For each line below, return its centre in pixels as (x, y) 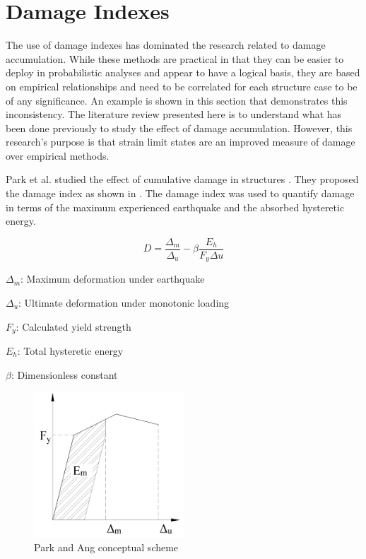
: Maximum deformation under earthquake (113, 279)
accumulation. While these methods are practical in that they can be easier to (175, 58)
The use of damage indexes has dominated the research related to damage (166, 45)
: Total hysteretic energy (70, 351)
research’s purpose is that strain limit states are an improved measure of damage (181, 142)
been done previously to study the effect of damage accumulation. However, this (179, 128)
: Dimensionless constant (64, 374)
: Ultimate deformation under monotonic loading (124, 302)
